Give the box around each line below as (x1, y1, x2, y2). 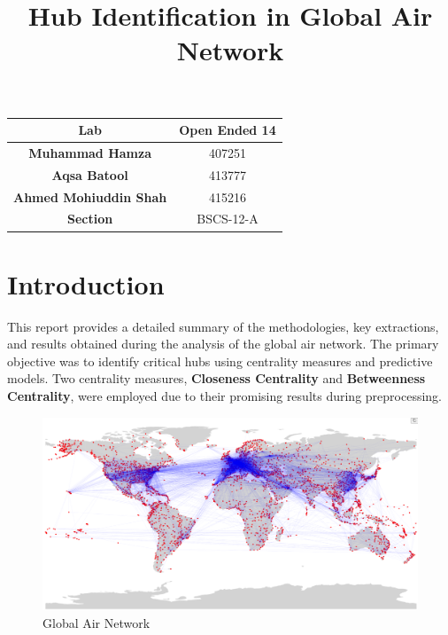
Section (67, 209, 113, 228)
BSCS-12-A (197, 209, 259, 228)
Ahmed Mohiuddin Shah (13, 187, 167, 206)
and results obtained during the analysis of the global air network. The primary (7, 334, 439, 353)
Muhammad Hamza (28, 143, 152, 161)
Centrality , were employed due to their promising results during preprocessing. (7, 387, 442, 405)
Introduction (7, 265, 165, 302)
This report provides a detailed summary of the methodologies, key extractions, (7, 317, 439, 335)
